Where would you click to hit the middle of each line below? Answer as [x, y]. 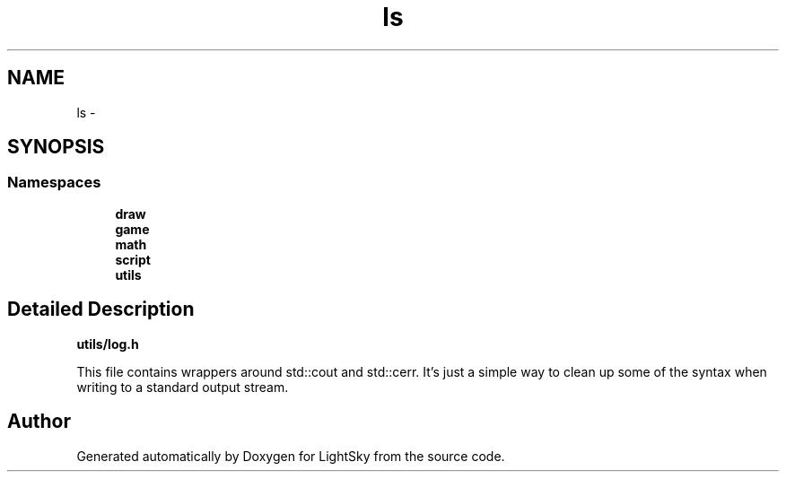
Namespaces [54, 183]
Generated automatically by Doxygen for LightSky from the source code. [291, 456]
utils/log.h [108, 344]
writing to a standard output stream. [183, 387]
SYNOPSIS [56, 147]
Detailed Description [101, 309]
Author [39, 422]
